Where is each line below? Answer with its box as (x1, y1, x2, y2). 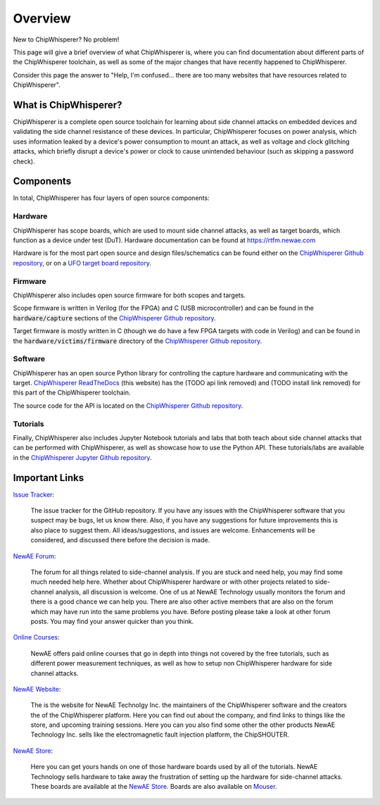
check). (13, 157, 35, 166)
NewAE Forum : (13, 551, 56, 560)
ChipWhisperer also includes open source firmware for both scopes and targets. (13, 291, 246, 299)
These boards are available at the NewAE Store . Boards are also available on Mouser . (30, 782, 277, 791)
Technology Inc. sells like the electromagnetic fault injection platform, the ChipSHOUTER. (30, 730, 290, 739)
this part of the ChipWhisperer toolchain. (13, 388, 131, 397)
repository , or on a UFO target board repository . (13, 258, 151, 267)
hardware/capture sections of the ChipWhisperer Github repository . (13, 313, 216, 322)
